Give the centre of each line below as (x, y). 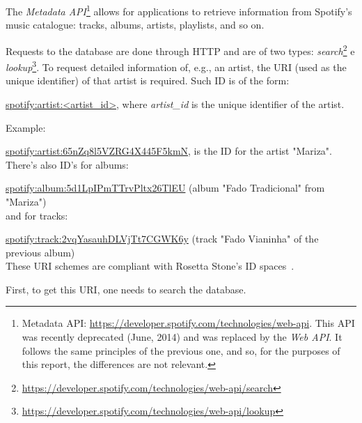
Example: (26, 127)
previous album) (40, 252)
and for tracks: (37, 215)
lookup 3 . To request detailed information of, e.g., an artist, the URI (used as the (176, 66)
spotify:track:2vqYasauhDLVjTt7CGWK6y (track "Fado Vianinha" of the (162, 239)
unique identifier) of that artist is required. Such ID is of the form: (148, 80)
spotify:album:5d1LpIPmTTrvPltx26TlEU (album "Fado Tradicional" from (165, 188)
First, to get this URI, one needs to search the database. (126, 289)
